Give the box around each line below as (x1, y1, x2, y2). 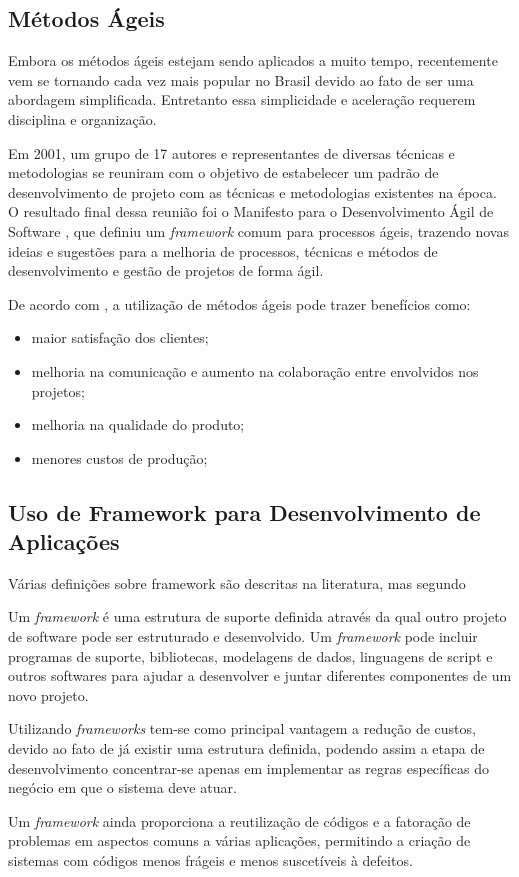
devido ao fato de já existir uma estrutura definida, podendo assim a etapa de (8, 738, 485, 759)
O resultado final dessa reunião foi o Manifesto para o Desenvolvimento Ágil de (8, 201, 494, 222)
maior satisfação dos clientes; (31, 327, 209, 348)
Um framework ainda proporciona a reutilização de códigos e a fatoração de (8, 810, 471, 831)
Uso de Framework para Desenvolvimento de (8, 496, 481, 527)
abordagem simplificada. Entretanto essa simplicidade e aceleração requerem (8, 89, 476, 110)
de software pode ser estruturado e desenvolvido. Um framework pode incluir (8, 626, 478, 647)
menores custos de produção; (31, 447, 208, 468)
